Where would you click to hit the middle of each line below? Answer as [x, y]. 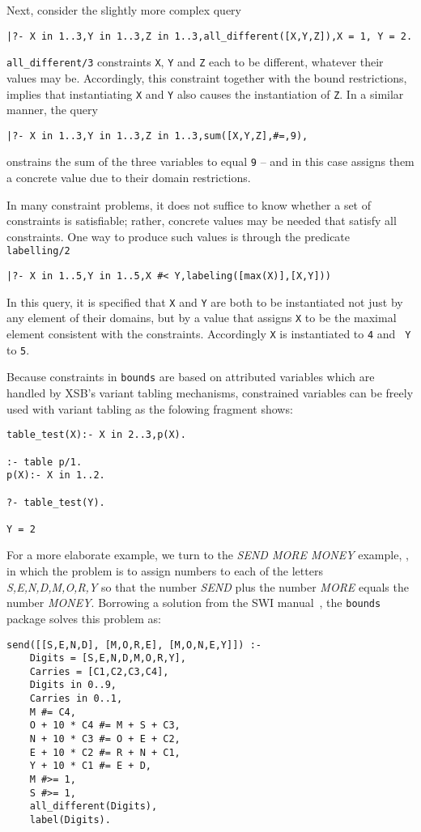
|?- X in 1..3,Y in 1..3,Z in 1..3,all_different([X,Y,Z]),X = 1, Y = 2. [210, 36]
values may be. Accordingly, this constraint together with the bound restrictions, [207, 77]
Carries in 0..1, [76, 699]
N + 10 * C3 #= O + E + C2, [105, 739]
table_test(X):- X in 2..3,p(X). [96, 435]
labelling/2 [38, 251]
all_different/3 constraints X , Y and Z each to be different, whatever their [195, 62]
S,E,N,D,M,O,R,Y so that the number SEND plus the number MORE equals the [208, 586]
